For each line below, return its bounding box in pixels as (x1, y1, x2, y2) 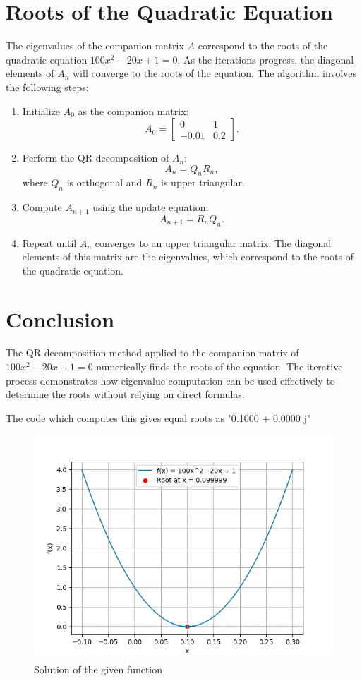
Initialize (22, 103, 61, 118)
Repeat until (22, 235, 77, 250)
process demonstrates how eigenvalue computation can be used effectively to (6, 373, 335, 387)
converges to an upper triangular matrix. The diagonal (95, 235, 332, 250)
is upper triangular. (161, 175, 245, 190)
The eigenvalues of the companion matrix (6, 38, 184, 53)
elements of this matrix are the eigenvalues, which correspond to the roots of (22, 249, 354, 264)
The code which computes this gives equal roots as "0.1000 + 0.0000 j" (6, 410, 311, 425)
